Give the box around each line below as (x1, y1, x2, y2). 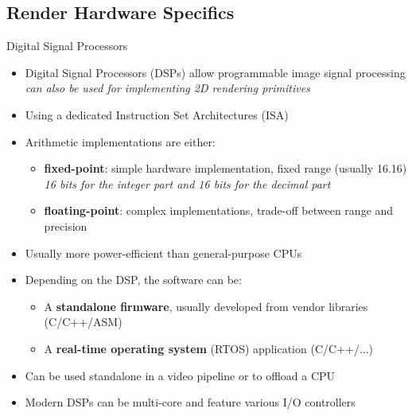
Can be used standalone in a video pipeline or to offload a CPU (25, 367, 336, 383)
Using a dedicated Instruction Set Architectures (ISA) (25, 106, 289, 122)
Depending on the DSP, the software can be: (25, 271, 242, 288)
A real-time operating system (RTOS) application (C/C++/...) (44, 340, 373, 356)
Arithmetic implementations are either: (25, 133, 216, 150)
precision (44, 217, 87, 234)
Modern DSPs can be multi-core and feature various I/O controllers (25, 394, 356, 410)
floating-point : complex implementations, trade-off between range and (44, 202, 394, 219)
